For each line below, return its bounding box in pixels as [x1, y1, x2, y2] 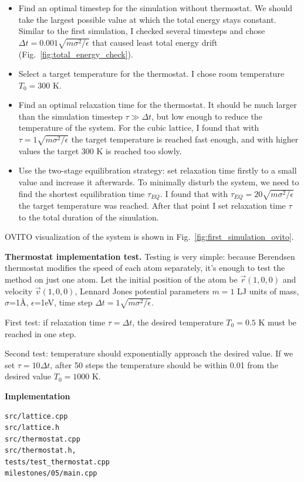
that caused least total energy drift [92, 36, 218, 48]
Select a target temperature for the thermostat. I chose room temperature [18, 67, 285, 80]
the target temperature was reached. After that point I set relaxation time [18, 199, 286, 212]
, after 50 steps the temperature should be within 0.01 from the [50, 358, 278, 371]
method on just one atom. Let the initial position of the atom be [5, 273, 238, 286]
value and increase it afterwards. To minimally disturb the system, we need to [18, 176, 299, 188]
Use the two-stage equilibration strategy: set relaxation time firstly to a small [18, 164, 297, 176]
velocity [5, 284, 33, 297]
